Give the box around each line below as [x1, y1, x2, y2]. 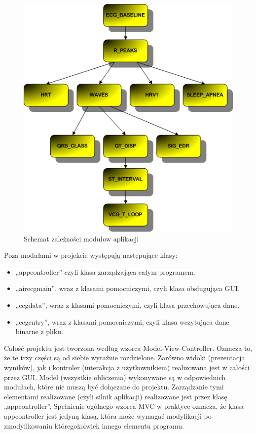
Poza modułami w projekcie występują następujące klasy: [4, 250, 178, 260]
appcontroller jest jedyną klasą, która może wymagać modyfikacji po [4, 410, 212, 421]
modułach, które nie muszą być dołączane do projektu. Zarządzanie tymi [4, 382, 224, 392]
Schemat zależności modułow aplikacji [24, 233, 139, 243]
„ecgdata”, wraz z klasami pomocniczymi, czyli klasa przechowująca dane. [15, 300, 240, 310]
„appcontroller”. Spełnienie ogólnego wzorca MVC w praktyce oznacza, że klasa [4, 401, 244, 411]
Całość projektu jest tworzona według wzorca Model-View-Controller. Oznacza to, [4, 342, 253, 353]
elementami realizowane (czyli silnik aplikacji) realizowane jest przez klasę [4, 391, 227, 401]
